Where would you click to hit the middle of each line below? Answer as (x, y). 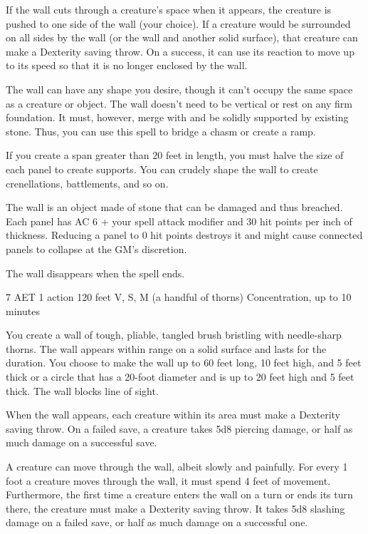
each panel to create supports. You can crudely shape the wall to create (162, 169)
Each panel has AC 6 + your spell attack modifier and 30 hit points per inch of (179, 221)
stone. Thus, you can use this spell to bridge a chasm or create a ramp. (161, 131)
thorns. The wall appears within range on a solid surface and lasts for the (166, 348)
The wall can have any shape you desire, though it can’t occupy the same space (179, 89)
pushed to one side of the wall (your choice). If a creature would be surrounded (178, 23)
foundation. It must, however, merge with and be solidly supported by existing (177, 117)
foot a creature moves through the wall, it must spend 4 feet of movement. (168, 480)
